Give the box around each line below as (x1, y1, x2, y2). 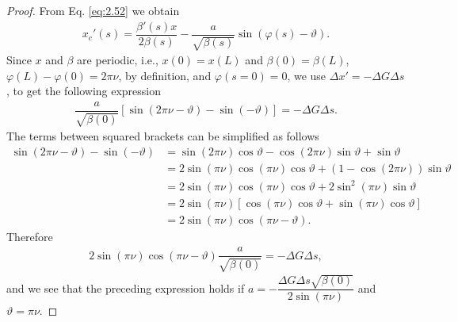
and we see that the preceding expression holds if (6, 279, 245, 296)
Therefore (6, 228, 53, 244)
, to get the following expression (6, 82, 162, 99)
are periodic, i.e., (77, 52, 158, 68)
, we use (287, 67, 326, 83)
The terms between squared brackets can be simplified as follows (6, 128, 319, 144)
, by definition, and (118, 67, 212, 83)
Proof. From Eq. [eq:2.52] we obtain (6, 2, 180, 18)
